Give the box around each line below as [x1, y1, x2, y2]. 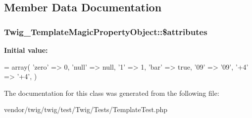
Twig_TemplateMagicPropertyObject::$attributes [4, 25, 207, 38]
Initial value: [4, 45, 48, 55]
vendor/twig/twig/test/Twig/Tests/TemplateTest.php [4, 104, 168, 115]
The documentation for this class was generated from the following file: [4, 87, 219, 98]
